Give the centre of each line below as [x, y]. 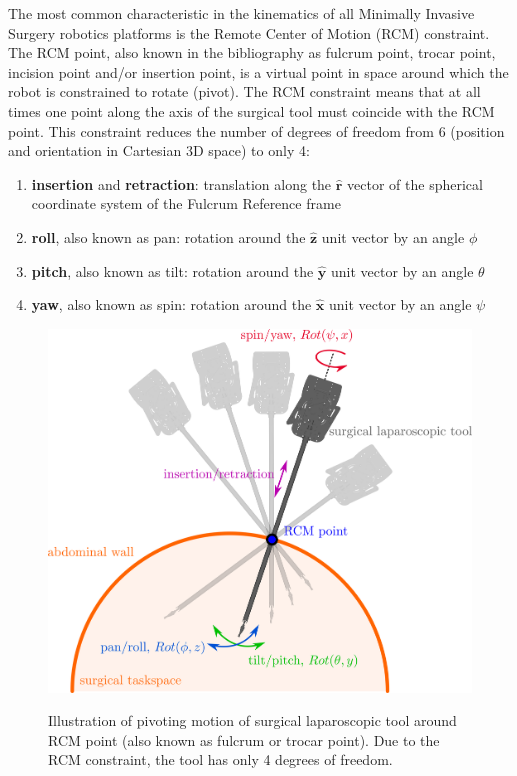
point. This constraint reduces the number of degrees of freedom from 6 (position [256, 130]
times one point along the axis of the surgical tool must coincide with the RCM [251, 110]
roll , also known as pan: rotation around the [168, 236]
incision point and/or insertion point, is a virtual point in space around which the [258, 71]
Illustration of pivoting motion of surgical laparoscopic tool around [252, 720]
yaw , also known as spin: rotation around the [171, 304]
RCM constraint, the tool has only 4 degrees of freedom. [220, 759]
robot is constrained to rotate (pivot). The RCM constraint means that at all [244, 91]
